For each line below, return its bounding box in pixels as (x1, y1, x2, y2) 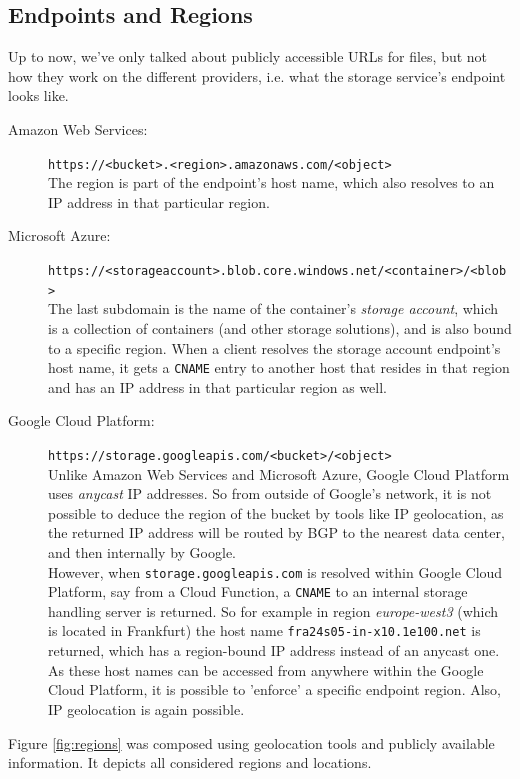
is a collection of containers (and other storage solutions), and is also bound (48, 317, 512, 338)
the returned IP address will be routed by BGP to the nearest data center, (48, 522, 505, 543)
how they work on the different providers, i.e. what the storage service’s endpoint (8, 65, 506, 86)
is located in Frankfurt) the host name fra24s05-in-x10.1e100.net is (48, 620, 481, 641)
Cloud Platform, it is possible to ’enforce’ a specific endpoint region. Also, (48, 679, 501, 700)
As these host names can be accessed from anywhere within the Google (48, 659, 484, 680)
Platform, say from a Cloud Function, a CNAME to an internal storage (48, 581, 468, 602)
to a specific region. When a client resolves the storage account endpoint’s (48, 337, 501, 358)
